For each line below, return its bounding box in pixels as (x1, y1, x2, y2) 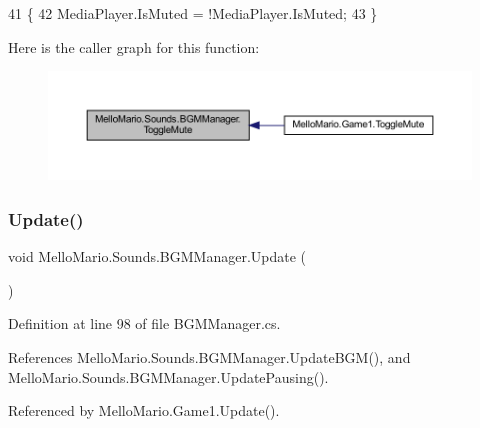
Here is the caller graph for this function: (8, 36, 260, 57)
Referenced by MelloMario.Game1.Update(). (8, 400, 280, 421)
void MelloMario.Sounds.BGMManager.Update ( (8, 246, 307, 267)
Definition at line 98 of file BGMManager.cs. (8, 313, 281, 334)
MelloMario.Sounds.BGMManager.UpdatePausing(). (8, 366, 329, 387)
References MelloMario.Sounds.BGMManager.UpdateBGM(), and (8, 347, 411, 368)
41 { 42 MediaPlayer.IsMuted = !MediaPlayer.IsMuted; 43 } (8, 3, 378, 23)
